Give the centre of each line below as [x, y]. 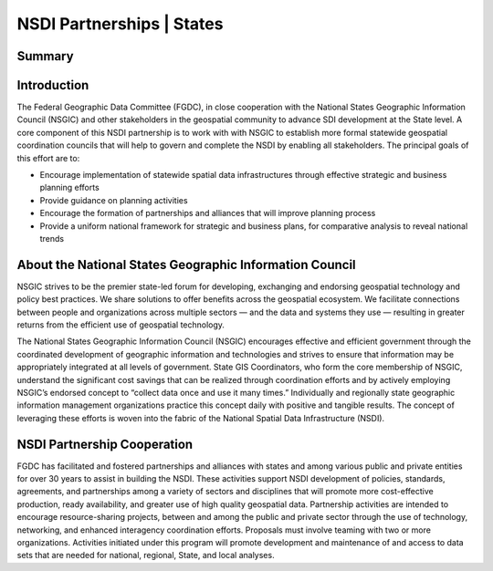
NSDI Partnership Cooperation [105, 444]
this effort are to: [48, 158]
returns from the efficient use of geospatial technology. [121, 325]
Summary [45, 56]
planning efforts [69, 188]
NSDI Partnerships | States [120, 24]
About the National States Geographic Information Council [186, 265]
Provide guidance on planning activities [114, 200]
